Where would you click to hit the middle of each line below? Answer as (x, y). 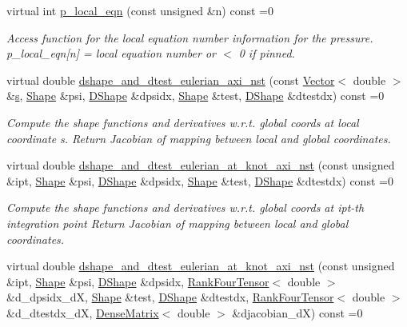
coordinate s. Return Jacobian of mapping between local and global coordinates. (199, 138)
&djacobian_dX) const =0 (297, 312)
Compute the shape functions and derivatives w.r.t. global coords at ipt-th (186, 207)
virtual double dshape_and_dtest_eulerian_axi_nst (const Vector (171, 80)
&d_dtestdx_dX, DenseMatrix (83, 312)
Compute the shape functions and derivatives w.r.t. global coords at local (183, 122)
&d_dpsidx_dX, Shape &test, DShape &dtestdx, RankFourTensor (170, 297)
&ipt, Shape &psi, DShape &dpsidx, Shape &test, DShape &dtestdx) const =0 (200, 180)
